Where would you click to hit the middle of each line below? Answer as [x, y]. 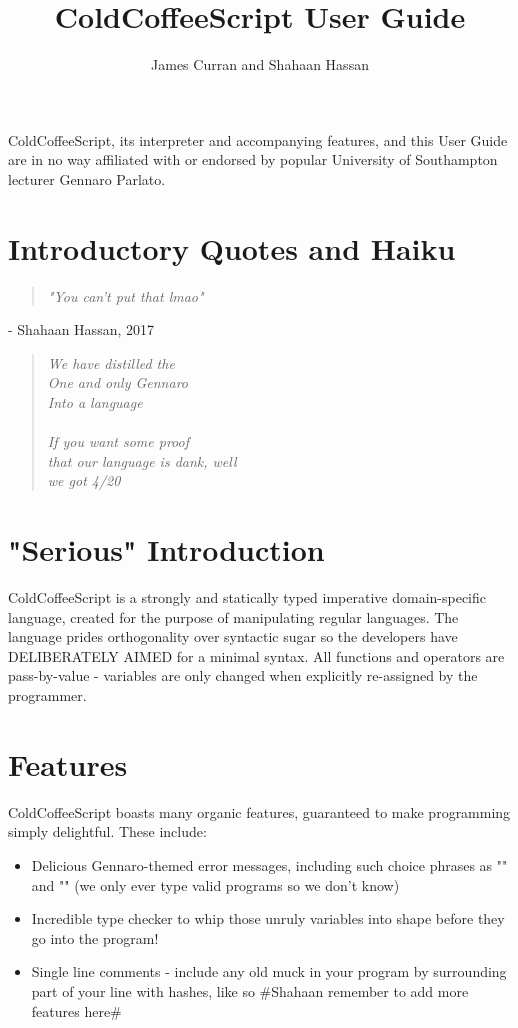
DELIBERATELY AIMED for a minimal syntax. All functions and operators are [256, 655]
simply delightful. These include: [107, 831]
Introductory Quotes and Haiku [232, 247]
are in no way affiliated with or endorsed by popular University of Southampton [253, 159]
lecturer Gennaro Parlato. [87, 178]
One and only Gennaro [117, 382]
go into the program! [95, 937]
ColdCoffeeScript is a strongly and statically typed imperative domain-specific [247, 597]
